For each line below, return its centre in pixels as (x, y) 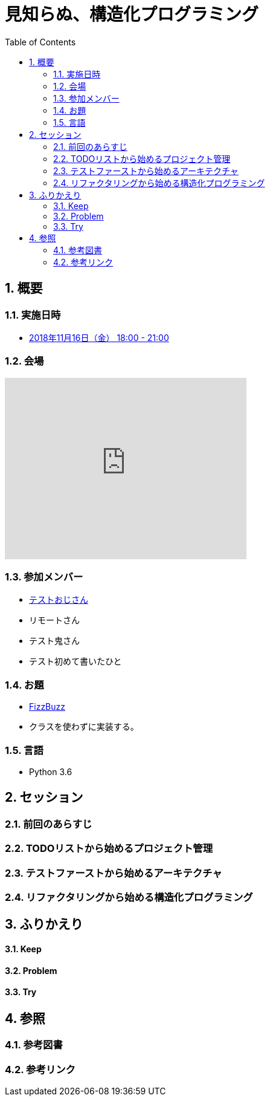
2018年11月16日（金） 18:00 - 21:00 (99, 337)
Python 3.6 (51, 771)
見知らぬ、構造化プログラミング (132, 15)
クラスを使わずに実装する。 (84, 727)
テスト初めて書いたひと (76, 661)
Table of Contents (40, 42)
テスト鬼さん (54, 641)
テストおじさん (59, 600)
